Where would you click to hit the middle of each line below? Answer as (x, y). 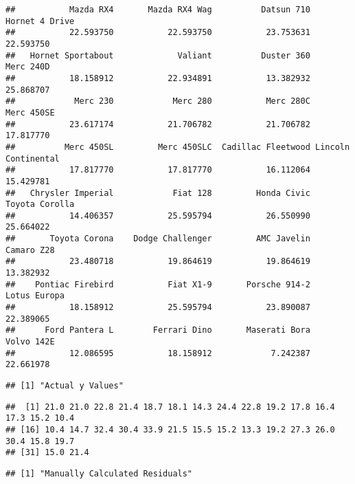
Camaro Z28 (30, 250)
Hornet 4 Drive (40, 21)
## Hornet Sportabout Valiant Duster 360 (158, 55)
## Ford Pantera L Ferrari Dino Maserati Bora (158, 330)
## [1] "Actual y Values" (65, 386)
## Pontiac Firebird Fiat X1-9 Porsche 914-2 (158, 284)
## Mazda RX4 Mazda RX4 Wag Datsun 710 (158, 10)
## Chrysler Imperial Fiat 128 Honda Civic (158, 193)
